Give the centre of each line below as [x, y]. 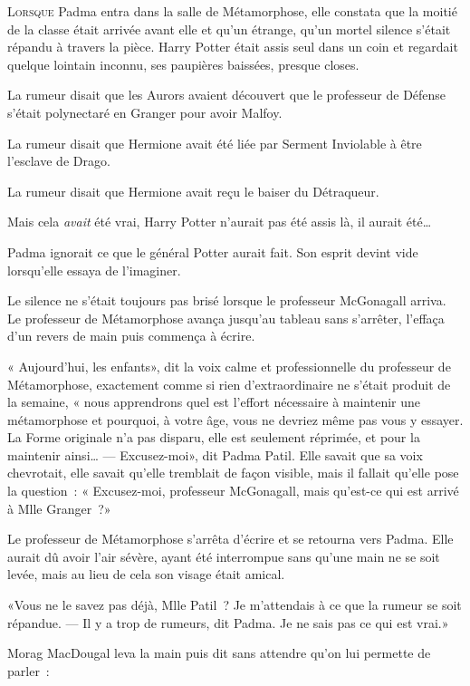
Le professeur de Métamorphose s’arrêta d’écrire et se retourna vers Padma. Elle [230, 539]
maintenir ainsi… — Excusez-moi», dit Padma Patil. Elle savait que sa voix [215, 454]
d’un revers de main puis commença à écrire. [131, 336]
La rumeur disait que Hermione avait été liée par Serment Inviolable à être [215, 143]
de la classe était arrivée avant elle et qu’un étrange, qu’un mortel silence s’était [229, 29]
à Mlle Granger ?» [59, 508]
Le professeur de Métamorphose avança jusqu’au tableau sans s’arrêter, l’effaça [226, 318]
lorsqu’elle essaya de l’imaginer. [94, 270]
